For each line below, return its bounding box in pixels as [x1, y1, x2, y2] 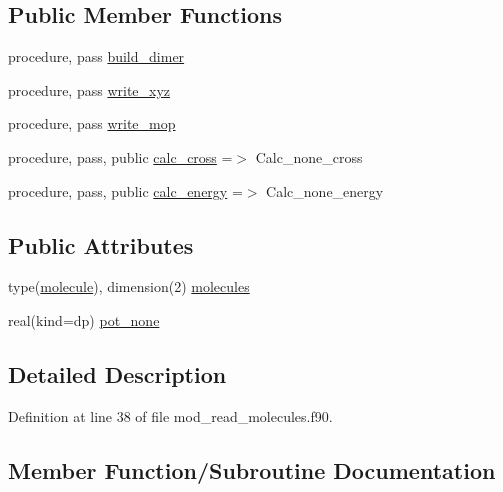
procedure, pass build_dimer [8, 46, 185, 67]
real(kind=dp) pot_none [8, 309, 160, 330]
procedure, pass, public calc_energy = [8, 180, 243, 201]
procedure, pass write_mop [8, 113, 176, 134]
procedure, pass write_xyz [8, 79, 171, 100]
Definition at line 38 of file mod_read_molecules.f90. [8, 405, 333, 426]
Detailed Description [8, 358, 227, 389]
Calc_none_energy [266, 180, 384, 201]
